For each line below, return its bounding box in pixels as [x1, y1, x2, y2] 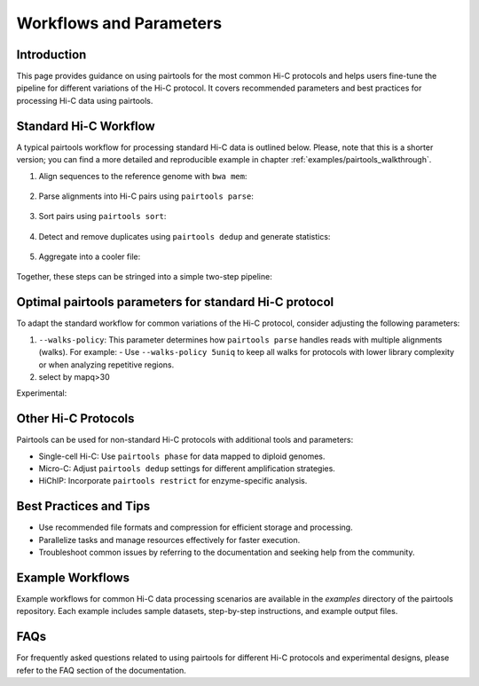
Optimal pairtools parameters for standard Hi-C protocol [16, 295, 334, 310]
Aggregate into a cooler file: [38, 251, 141, 262]
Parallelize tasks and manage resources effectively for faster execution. [38, 534, 301, 545]
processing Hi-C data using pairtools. [16, 95, 153, 106]
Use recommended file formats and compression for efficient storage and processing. [38, 522, 354, 532]
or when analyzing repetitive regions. [38, 359, 175, 370]
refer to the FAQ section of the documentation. [16, 665, 186, 675]
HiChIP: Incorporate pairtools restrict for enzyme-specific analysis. [38, 476, 308, 486]
